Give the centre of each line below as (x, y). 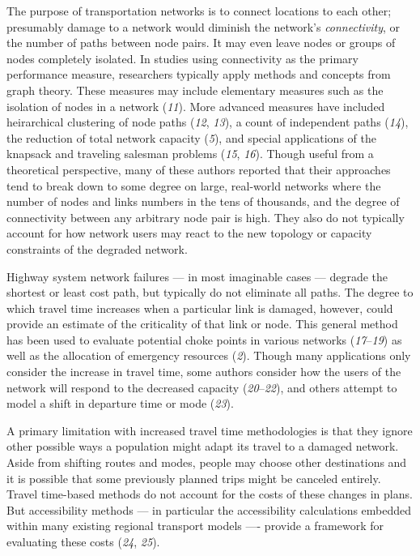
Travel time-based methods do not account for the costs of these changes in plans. (210, 494)
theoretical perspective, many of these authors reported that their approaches (199, 169)
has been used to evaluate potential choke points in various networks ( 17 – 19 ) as (204, 339)
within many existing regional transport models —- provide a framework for (195, 526)
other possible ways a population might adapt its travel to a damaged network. (203, 446)
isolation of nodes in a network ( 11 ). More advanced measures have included (196, 106)
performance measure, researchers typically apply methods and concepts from (199, 74)
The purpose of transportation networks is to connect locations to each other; (199, 11)
